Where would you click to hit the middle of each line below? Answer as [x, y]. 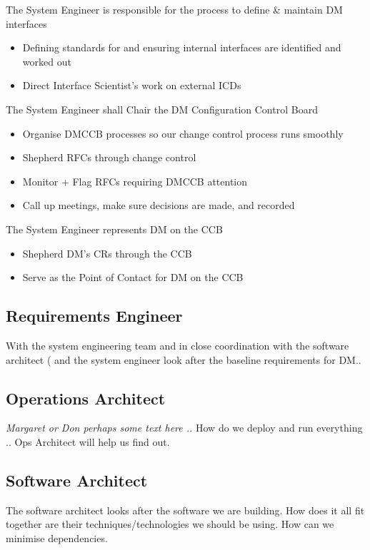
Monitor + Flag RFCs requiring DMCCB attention [135, 181]
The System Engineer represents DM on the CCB [114, 229]
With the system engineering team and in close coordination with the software [177, 345]
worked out [47, 61]
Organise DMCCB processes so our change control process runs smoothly [183, 133]
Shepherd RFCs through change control [109, 157]
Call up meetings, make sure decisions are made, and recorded [159, 205]
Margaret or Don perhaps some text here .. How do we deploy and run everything [184, 428]
